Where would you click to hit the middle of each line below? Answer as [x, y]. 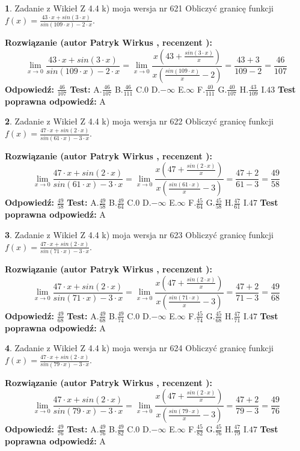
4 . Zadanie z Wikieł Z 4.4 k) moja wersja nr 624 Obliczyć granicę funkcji [139, 348]
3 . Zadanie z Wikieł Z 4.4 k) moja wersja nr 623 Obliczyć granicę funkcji [139, 234]
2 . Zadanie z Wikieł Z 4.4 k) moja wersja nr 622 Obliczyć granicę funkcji [139, 121]
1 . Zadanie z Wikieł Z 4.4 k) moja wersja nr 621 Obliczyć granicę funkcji [139, 8]
